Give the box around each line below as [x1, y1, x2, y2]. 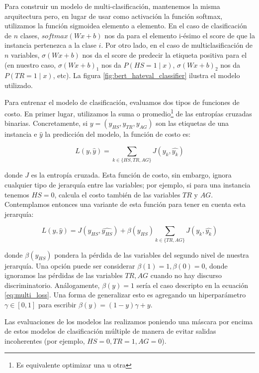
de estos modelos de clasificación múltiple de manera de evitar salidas [4, 326, 216, 336]
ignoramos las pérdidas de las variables [4, 270, 123, 280]
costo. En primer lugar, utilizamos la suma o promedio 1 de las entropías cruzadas [4, 107, 252, 118]
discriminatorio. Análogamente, [4, 280, 100, 290]
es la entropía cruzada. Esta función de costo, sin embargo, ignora [31, 170, 232, 180]
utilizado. [4, 80, 33, 90]
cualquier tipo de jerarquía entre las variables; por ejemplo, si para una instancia [4, 179, 251, 189]
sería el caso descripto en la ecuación [136, 280, 249, 290]
